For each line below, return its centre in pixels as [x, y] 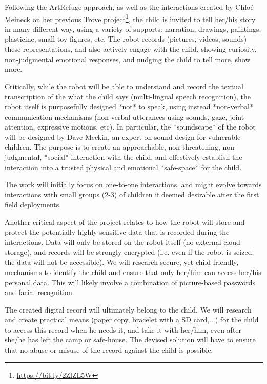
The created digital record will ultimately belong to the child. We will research [128, 309]
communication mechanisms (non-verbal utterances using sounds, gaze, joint [125, 116]
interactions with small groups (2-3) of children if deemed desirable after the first [132, 194]
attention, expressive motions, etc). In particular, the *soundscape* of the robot [130, 127]
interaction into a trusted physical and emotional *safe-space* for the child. [123, 167]
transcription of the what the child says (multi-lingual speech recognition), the [128, 96]
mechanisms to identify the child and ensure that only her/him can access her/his [133, 272]
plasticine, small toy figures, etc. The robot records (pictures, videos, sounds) [126, 39]
